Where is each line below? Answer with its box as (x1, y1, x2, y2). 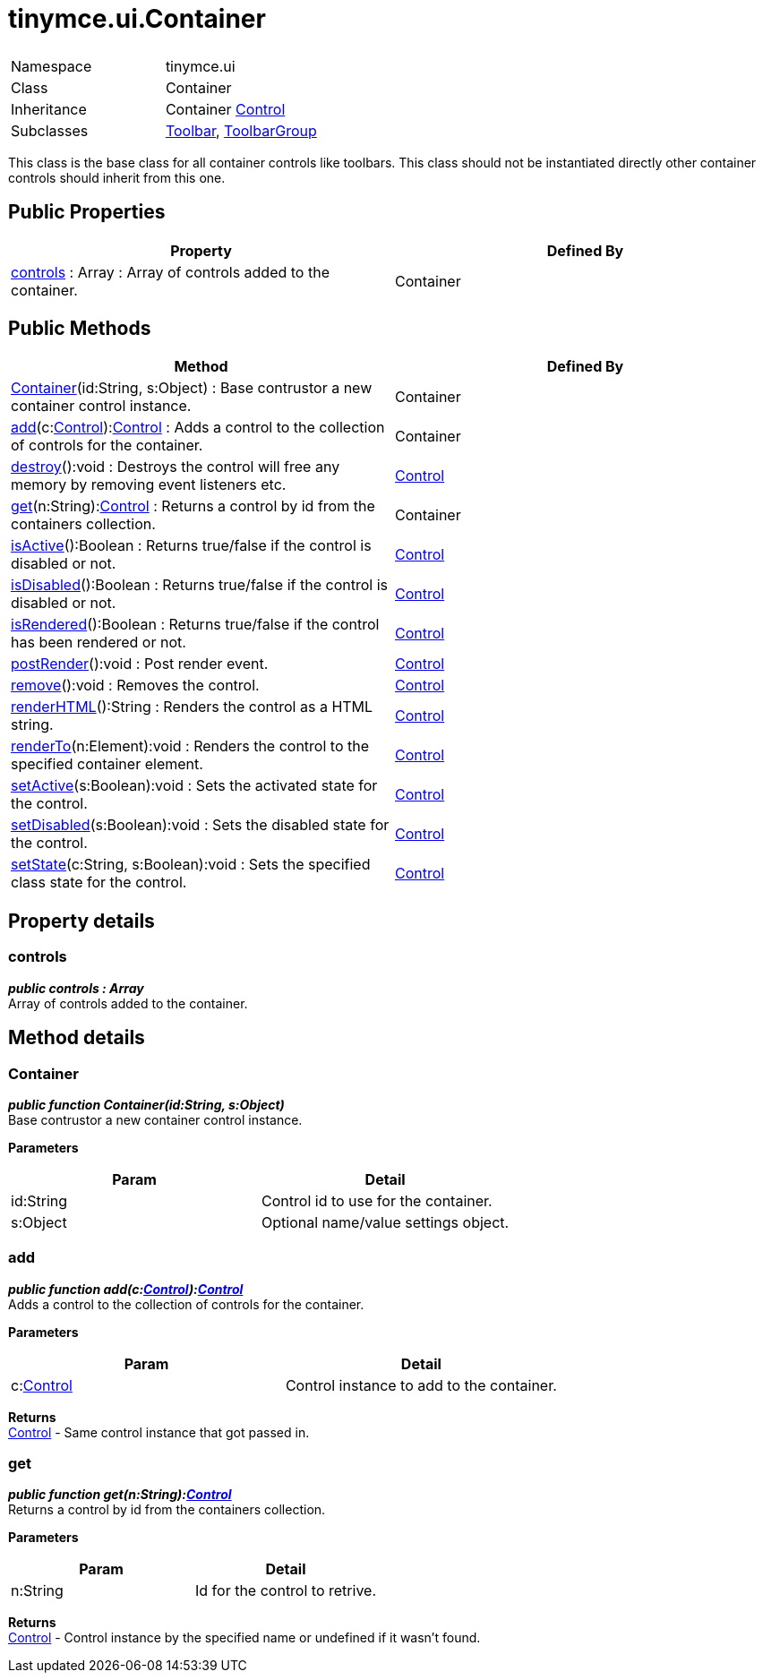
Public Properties (8, 201, 166, 224)
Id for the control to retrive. (195, 1581, 376, 1600)
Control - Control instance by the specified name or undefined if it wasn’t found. (8, 1630, 481, 1646)
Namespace (11, 56, 92, 75)
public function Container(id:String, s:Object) (8, 1096, 285, 1112)
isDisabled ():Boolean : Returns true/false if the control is (11, 576, 388, 595)
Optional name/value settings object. (261, 1213, 510, 1231)
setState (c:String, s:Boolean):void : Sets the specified (11, 855, 371, 874)
